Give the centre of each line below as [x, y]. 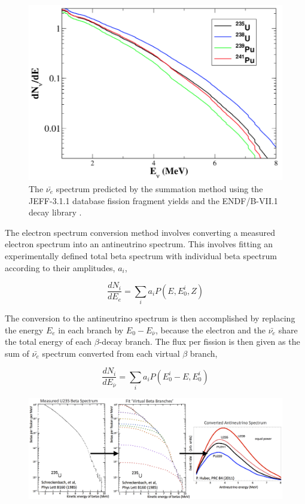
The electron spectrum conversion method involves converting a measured [140, 232]
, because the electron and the [211, 330]
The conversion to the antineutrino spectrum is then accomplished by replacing [150, 318]
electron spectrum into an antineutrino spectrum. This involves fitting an [139, 244]
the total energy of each [48, 341]
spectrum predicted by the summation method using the [159, 189]
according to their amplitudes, [60, 267]
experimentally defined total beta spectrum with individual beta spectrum [141, 255]
